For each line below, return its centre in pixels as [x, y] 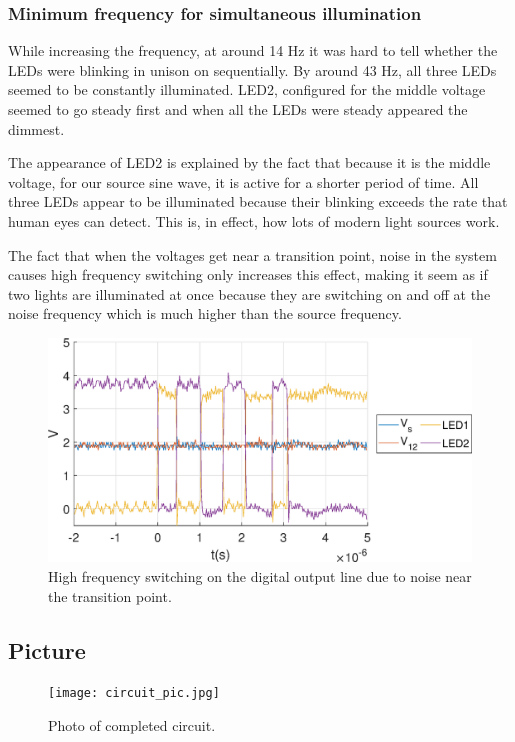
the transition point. [110, 595]
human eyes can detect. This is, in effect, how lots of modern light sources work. [254, 220]
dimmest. [36, 128]
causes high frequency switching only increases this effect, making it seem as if [248, 274]
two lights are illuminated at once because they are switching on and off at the [249, 293]
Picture [47, 649]
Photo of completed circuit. [132, 725]
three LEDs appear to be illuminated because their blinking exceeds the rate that [258, 201]
